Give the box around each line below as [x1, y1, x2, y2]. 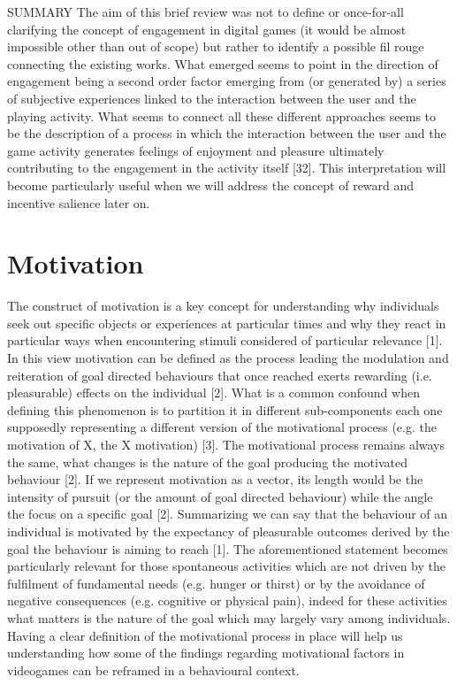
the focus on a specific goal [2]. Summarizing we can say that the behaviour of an [7, 504, 448, 523]
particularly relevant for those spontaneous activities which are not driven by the [7, 557, 446, 575]
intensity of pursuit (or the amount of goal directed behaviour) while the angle [7, 487, 433, 505]
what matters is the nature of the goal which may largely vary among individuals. [7, 608, 451, 627]
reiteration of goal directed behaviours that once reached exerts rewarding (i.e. [7, 366, 432, 384]
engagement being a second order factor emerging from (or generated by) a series [7, 72, 446, 90]
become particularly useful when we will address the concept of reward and [7, 175, 415, 194]
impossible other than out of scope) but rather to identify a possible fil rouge [7, 37, 424, 56]
